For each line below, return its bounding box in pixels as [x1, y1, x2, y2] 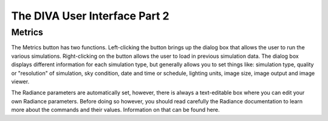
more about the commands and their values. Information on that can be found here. [11, 106, 220, 114]
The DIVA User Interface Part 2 [11, 9, 169, 22]
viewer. [11, 78, 30, 85]
